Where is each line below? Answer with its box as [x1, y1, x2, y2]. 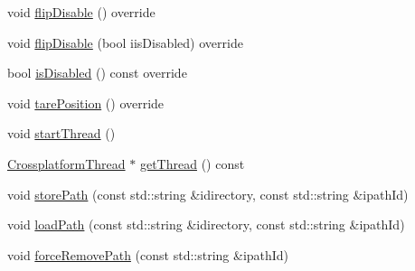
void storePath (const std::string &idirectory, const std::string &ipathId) [7, 184, 409, 203]
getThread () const [139, 154, 245, 173]
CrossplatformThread [7, 154, 126, 173]
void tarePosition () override [7, 93, 165, 112]
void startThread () [7, 124, 116, 143]
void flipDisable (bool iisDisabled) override [7, 33, 243, 51]
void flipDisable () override [7, 3, 156, 21]
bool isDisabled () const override [7, 63, 187, 82]
